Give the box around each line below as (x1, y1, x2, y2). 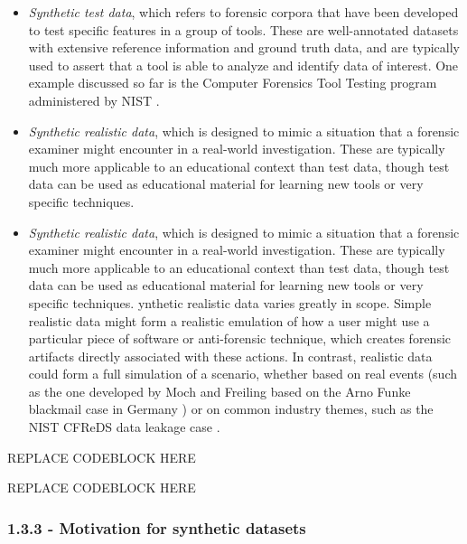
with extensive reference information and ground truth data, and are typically (28, 38, 460, 57)
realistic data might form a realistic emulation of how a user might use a (28, 311, 430, 330)
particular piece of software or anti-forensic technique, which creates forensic (28, 329, 452, 348)
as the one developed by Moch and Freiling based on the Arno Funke (28, 381, 411, 400)
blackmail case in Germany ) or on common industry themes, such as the (28, 399, 434, 418)
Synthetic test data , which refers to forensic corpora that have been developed (28, 3, 459, 21)
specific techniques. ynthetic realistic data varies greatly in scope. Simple (28, 293, 432, 312)
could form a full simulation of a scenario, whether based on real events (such (28, 364, 457, 383)
